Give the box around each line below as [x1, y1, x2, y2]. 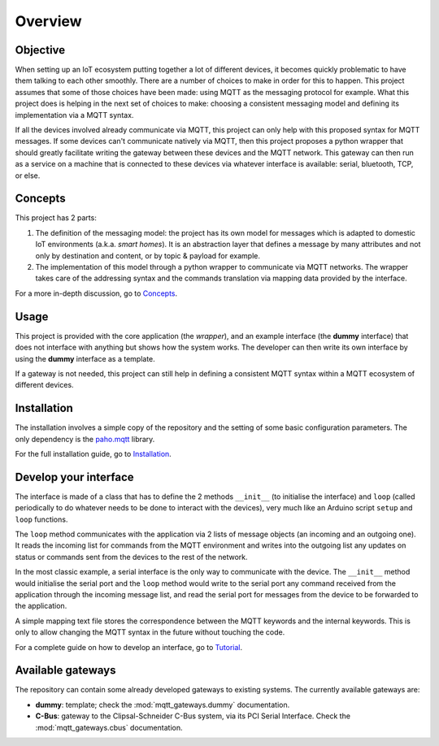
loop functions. [15, 514, 68, 524]
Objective [15, 43, 66, 57]
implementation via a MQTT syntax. [15, 110, 134, 119]
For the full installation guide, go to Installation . [15, 449, 172, 458]
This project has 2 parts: [15, 213, 97, 223]
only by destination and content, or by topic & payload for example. [35, 250, 260, 260]
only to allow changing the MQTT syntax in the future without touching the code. [15, 627, 285, 637]
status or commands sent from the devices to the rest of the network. [15, 552, 248, 562]
